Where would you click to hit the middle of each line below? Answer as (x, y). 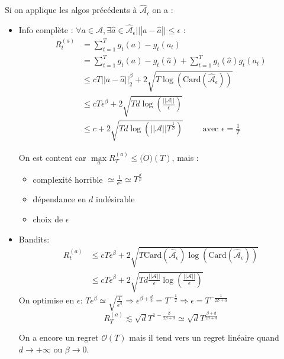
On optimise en (46, 300)
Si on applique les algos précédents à (71, 10)
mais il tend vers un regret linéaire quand (204, 337)
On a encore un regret (59, 337)
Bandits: (34, 239)
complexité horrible (68, 179)
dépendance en (59, 199)
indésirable (115, 199)
